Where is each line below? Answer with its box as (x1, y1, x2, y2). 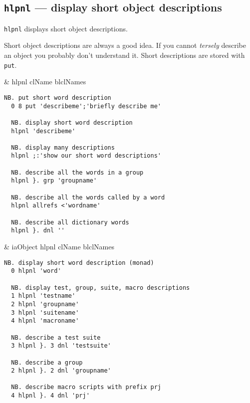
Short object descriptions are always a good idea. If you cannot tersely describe (4, 40, 246, 50)
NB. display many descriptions (11, 144, 115, 151)
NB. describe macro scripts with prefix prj (11, 384, 161, 391)
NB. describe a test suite (11, 334, 101, 341)
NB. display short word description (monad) (4, 259, 154, 266)
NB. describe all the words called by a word (11, 194, 165, 201)
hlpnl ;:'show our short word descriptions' (11, 152, 161, 160)
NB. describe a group (11, 359, 83, 366)
